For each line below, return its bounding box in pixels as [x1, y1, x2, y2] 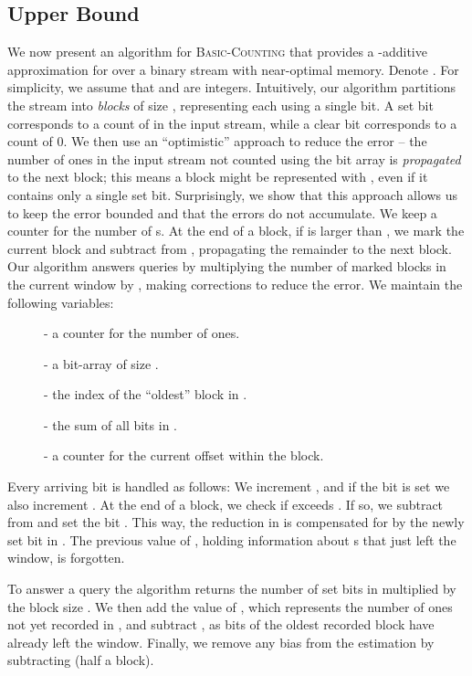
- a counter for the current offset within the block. [44, 446, 324, 465]
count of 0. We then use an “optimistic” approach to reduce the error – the [7, 132, 427, 151]
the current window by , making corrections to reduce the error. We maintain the [7, 274, 463, 293]
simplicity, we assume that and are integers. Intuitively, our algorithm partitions [7, 78, 456, 97]
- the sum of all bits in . [44, 415, 177, 434]
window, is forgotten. [7, 548, 125, 567]
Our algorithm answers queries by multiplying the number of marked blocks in [7, 257, 446, 276]
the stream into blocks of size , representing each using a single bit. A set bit [7, 95, 434, 114]
